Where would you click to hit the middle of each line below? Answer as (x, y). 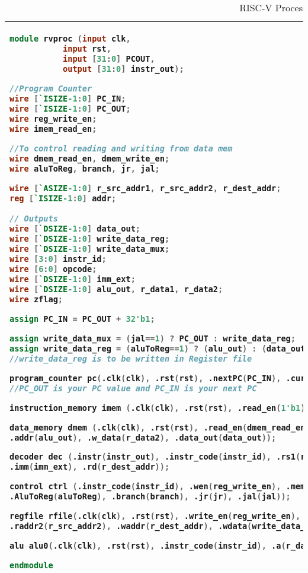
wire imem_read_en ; (53, 129)
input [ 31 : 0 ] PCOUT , (109, 58)
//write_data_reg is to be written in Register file (131, 358)
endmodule (31, 566)
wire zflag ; (36, 299)
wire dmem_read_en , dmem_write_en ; (90, 158)
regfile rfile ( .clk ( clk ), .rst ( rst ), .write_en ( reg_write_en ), (155, 516)
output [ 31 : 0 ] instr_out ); (123, 69)
